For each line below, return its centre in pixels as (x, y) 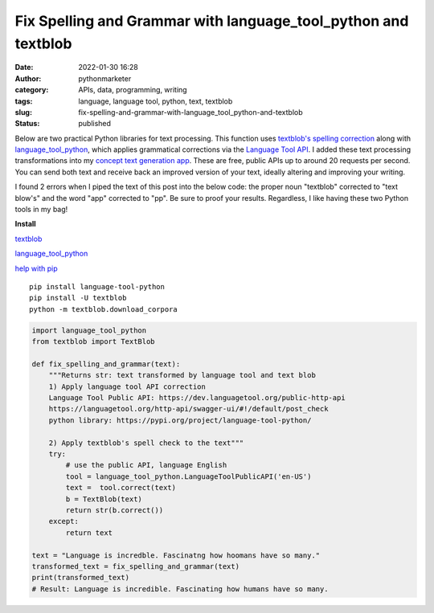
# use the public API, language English (146, 465)
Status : (27, 124)
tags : (24, 101)
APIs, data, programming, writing (133, 90)
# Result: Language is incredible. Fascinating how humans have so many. (180, 589)
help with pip (36, 268)
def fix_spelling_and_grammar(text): (106, 364)
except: (64, 521)
